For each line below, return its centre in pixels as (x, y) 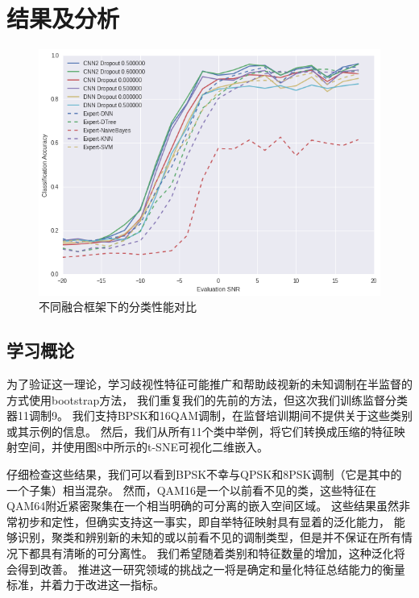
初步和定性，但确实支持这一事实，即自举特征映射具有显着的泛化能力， (203, 521)
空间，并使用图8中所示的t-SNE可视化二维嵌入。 (143, 447)
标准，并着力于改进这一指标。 (85, 585)
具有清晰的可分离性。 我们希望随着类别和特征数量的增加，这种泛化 (217, 552)
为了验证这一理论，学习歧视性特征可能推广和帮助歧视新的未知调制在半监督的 (209, 384)
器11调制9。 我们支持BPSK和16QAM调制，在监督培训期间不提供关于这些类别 (210, 415)
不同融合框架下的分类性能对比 (118, 307)
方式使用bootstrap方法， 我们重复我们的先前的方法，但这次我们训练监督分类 (207, 399)
